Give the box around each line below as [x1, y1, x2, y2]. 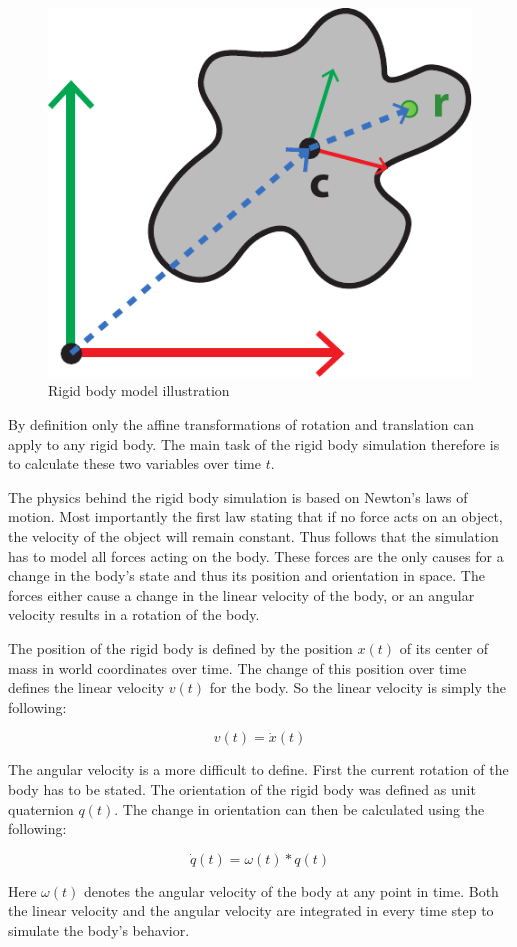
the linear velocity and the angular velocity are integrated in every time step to [8, 900, 494, 921]
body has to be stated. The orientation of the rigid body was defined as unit [8, 778, 476, 799]
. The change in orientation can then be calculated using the [114, 798, 485, 819]
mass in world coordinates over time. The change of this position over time [8, 657, 467, 678]
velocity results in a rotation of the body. [8, 604, 260, 625]
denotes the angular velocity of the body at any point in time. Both [84, 880, 499, 901]
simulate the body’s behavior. [8, 919, 190, 940]
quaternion [8, 798, 74, 819]
